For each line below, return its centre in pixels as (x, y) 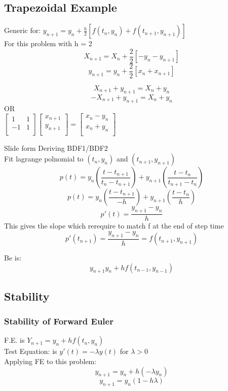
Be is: (13, 258)
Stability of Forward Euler (59, 321)
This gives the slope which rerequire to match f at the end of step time (114, 226)
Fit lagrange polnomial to (44, 159)
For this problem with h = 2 (48, 43)
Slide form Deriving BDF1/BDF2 (56, 148)
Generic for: (23, 30)
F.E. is (14, 340)
